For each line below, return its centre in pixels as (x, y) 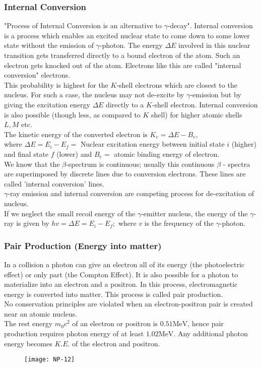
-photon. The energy (131, 45)
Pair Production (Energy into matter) (83, 245)
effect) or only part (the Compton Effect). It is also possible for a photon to (121, 274)
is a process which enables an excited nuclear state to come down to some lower (127, 35)
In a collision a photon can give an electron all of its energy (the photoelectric (124, 264)
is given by (33, 223)
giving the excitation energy (47, 104)
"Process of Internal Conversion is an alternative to (83, 25)
